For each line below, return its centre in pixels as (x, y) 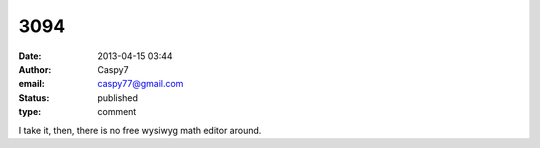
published (118, 97)
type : (30, 112)
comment (117, 112)
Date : (30, 56)
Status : (34, 97)
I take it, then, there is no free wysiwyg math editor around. (140, 130)
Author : (35, 69)
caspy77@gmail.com (140, 84)
